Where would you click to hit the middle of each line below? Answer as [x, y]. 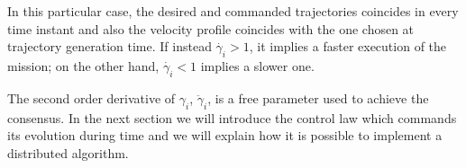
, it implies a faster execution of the [348, 46]
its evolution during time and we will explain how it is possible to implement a [225, 135]
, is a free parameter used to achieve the [318, 97]
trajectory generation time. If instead [110, 46]
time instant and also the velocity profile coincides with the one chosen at [211, 28]
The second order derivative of [91, 97]
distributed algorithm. [68, 152]
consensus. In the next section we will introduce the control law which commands [232, 117]
